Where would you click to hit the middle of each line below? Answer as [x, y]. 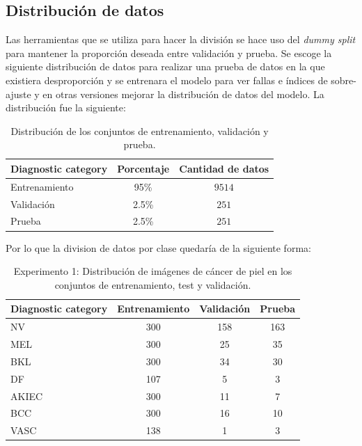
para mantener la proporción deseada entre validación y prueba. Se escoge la [169, 53]
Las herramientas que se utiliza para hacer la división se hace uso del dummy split [181, 39]
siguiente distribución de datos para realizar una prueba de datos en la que [165, 66]
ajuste [18, 94]
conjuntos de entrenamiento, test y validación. [153, 284]
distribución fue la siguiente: [66, 107]
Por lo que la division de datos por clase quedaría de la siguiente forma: [158, 247]
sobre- [344, 80]
